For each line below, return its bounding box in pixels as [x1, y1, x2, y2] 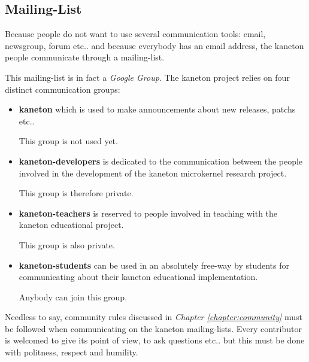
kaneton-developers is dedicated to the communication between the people [19, 154, 303, 167]
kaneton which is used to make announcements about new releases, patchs [19, 103, 296, 115]
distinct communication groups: [5, 83, 120, 95]
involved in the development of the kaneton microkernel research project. [19, 166, 287, 179]
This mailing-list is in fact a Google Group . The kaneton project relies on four [5, 71, 290, 83]
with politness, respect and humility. [5, 346, 138, 358]
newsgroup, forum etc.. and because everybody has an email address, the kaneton [5, 39, 304, 51]
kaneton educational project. [19, 218, 124, 231]
